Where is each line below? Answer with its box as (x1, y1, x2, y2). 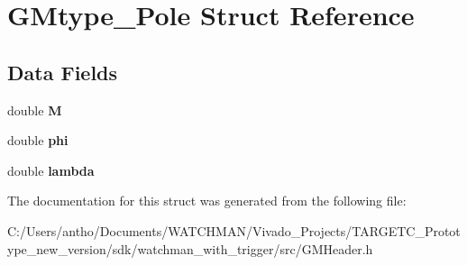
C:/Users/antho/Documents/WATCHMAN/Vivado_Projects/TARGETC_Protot (7, 221, 461, 240)
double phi (7, 131, 69, 150)
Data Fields (7, 58, 118, 86)
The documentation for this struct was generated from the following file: (7, 191, 407, 210)
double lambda (7, 160, 95, 179)
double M (7, 100, 62, 119)
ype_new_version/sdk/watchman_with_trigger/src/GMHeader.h (7, 239, 373, 258)
